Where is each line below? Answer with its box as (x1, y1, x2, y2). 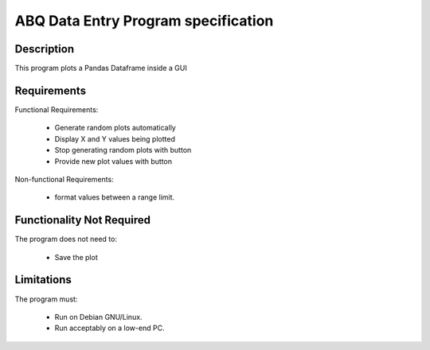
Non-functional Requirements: (14, 174, 115, 184)
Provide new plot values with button (54, 156, 173, 166)
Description (14, 42, 75, 56)
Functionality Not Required (14, 213, 151, 227)
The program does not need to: (14, 235, 117, 244)
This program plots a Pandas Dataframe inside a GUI (14, 64, 187, 73)
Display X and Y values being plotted (54, 134, 175, 143)
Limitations (14, 273, 72, 286)
